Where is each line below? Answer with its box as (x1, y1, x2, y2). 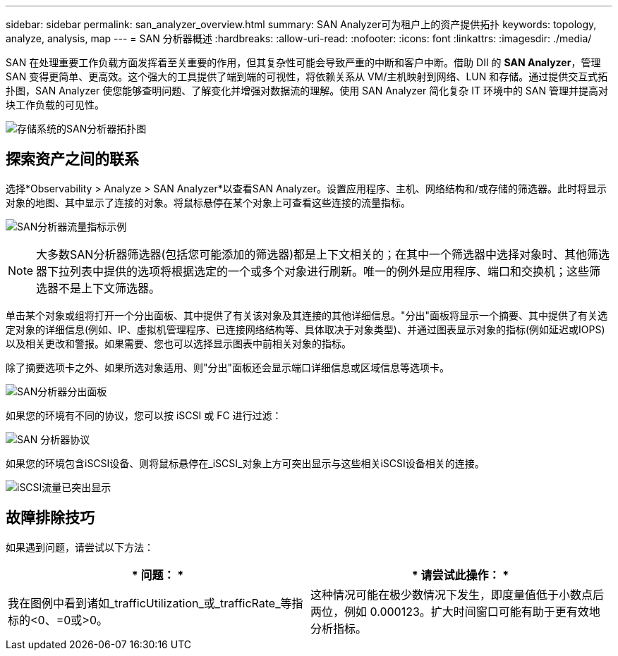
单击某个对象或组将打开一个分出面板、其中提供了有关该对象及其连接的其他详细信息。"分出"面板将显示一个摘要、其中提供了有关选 (6, 309, 608, 321)
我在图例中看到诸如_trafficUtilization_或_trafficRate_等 (8, 595, 292, 610)
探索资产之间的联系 (6, 150, 139, 168)
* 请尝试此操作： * (411, 567, 509, 582)
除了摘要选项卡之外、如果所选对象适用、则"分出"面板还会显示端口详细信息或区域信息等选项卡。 (6, 361, 450, 373)
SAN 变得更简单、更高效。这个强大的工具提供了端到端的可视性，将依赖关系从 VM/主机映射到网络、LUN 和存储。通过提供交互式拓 (6, 70, 608, 82)
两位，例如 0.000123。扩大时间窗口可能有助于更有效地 (310, 604, 600, 619)
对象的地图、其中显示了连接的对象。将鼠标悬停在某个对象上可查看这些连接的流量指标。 (6, 196, 411, 209)
